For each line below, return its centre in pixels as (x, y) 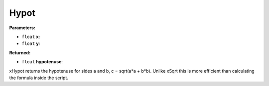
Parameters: (22, 28)
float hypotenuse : (42, 62)
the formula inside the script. (39, 78)
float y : (31, 43)
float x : (31, 37)
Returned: (20, 52)
